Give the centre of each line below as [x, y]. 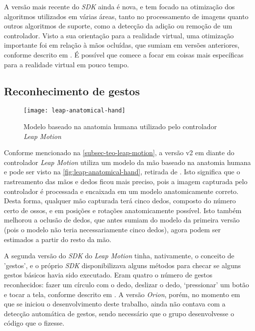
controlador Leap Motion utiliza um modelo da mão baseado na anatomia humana [127, 162]
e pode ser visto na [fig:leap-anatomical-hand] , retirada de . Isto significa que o [122, 172]
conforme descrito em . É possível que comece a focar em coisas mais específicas [124, 54]
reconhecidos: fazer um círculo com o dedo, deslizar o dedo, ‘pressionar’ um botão [127, 284]
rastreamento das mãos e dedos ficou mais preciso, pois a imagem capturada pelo [126, 181]
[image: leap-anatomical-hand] [75, 111]
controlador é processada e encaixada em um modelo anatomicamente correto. [121, 191]
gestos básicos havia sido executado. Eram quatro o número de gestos [108, 275]
